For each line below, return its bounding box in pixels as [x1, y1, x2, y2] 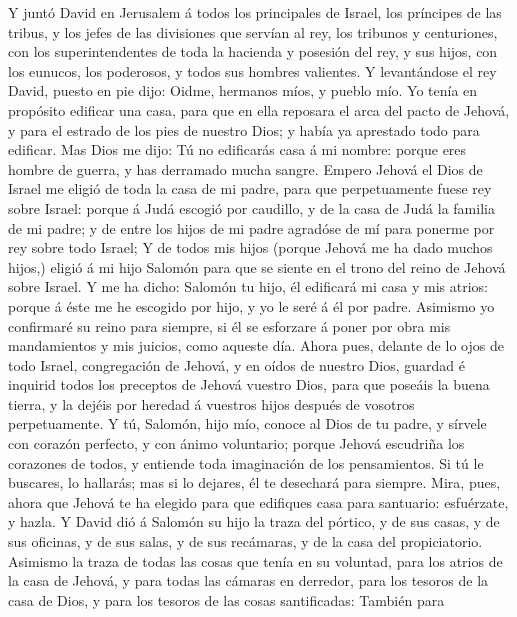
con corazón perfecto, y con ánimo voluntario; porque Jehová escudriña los [8, 433, 465, 454]
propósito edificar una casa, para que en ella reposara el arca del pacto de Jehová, [8, 99, 510, 120]
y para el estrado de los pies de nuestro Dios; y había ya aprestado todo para [8, 119, 480, 140]
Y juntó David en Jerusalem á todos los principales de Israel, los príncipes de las [8, 2, 502, 22]
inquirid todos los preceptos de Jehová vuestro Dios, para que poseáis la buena [8, 374, 490, 395]
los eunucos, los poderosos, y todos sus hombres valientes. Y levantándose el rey [8, 60, 497, 81]
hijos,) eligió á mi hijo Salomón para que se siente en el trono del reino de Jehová [8, 256, 506, 277]
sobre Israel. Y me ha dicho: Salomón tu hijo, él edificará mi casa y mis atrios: [8, 276, 489, 297]
